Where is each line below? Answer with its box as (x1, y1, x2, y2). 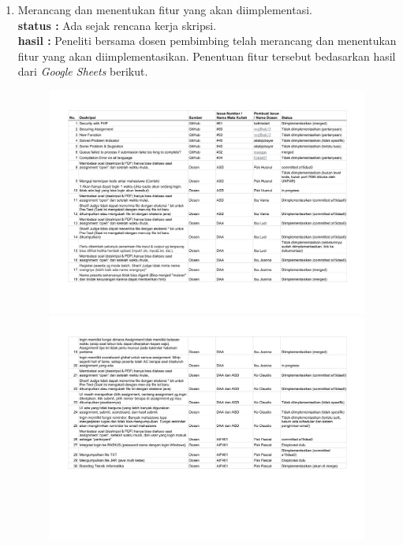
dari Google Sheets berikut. (17, 63, 148, 80)
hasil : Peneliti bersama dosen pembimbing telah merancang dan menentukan (17, 32, 397, 49)
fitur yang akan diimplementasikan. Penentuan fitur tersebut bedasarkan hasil (17, 47, 396, 64)
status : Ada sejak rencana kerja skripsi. (17, 17, 217, 33)
